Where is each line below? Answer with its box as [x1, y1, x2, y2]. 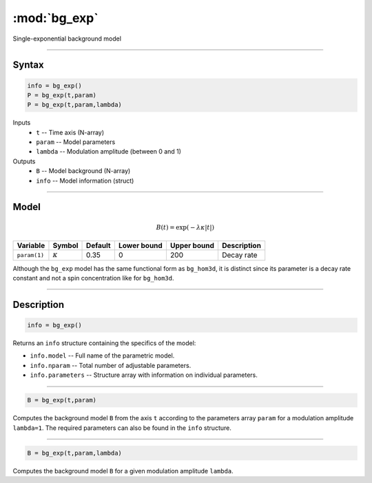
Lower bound [118, 241, 163, 251]
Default [86, 241, 111, 251]
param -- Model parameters [36, 138, 116, 146]
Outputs [12, 157, 36, 165]
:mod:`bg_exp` [12, 10, 99, 25]
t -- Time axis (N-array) [36, 128, 105, 136]
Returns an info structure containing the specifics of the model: [12, 339, 196, 347]
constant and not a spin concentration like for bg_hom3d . [12, 274, 175, 282]
